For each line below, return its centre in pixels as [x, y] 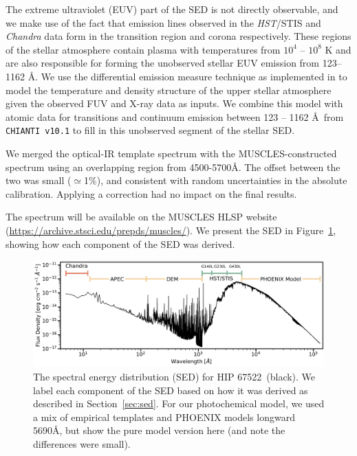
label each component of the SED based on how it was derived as [171, 390]
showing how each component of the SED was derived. [120, 243]
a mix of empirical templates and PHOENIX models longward [164, 417]
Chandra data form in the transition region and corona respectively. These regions [178, 36]
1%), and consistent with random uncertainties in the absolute [216, 180]
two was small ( [39, 180]
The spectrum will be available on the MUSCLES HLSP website [141, 217]
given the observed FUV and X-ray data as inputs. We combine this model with [174, 103]
